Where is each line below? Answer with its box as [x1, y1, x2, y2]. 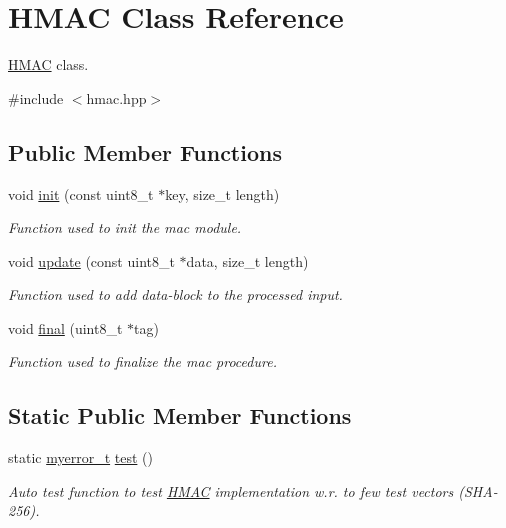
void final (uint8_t [8, 317, 123, 338]
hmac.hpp [86, 87, 147, 108]
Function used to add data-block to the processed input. [8, 284, 343, 305]
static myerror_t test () [8, 447, 153, 468]
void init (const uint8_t [8, 183, 154, 204]
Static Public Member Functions [8, 400, 352, 431]
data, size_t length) [186, 250, 309, 271]
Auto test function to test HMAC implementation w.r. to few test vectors [8, 480, 454, 501]
